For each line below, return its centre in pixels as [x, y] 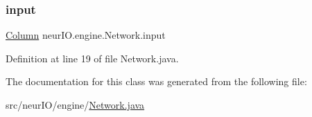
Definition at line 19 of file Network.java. [92, 58]
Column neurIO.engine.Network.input [86, 35]
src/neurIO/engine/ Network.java [75, 105]
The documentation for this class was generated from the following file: [156, 81]
